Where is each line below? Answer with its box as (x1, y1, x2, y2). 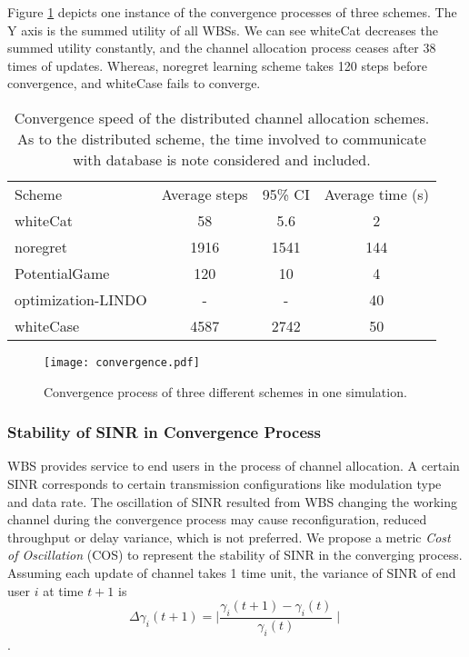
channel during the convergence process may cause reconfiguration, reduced (7, 510, 427, 529)
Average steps (161, 183, 248, 204)
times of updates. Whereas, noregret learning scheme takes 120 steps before (7, 55, 427, 75)
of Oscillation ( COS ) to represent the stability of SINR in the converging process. (7, 545, 463, 564)
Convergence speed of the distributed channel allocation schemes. (14, 106, 430, 128)
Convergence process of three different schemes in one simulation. (44, 382, 407, 401)
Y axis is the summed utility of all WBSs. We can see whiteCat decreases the (7, 20, 438, 39)
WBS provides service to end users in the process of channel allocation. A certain (7, 456, 460, 475)
